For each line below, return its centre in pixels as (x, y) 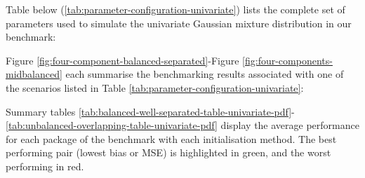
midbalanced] (34, 74)
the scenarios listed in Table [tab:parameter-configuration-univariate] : (155, 87)
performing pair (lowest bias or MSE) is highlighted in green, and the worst (168, 152)
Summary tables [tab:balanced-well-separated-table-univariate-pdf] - (150, 111)
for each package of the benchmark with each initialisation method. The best (171, 138)
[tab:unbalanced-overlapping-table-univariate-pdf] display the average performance (182, 125)
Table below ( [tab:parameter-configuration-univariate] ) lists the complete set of (175, 9)
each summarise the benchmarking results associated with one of (205, 74)
